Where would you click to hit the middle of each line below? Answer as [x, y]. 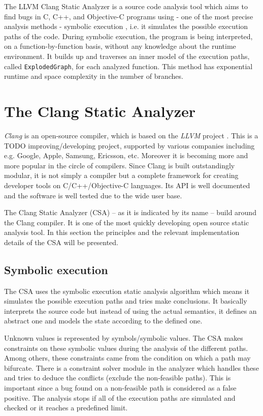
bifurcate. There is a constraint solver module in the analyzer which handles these [131, 367]
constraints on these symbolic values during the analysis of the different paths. [126, 348]
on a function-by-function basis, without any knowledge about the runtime [120, 46]
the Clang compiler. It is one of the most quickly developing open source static [127, 222]
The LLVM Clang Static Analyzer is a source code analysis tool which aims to [126, 6]
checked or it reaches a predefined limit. [66, 408]
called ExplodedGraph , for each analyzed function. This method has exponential [128, 66]
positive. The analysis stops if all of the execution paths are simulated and [120, 397]
